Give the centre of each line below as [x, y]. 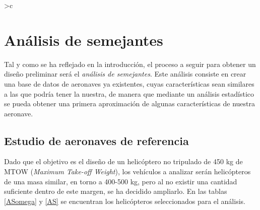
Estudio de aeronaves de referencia [96, 140]
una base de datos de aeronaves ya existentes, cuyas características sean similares [129, 83]
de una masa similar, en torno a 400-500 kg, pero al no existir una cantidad [121, 181]
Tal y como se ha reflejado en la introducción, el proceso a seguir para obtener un [130, 64]
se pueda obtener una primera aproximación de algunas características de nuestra [130, 103]
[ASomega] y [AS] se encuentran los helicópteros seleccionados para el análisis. [125, 201]
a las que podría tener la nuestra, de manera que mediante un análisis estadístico [129, 93]
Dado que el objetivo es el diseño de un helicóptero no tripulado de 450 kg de [123, 161]
